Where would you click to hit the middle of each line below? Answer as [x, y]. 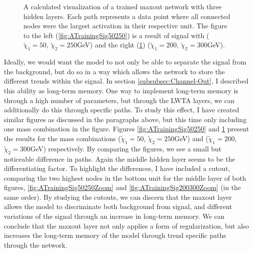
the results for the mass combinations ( [63, 138]
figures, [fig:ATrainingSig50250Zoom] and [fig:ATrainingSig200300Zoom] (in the [122, 187]
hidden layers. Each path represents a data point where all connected [127, 16]
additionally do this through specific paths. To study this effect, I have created [122, 110]
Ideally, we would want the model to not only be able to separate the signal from [125, 62]
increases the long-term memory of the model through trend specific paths [115, 235]
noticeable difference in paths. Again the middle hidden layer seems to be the [120, 158]
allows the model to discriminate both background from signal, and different [118, 206]
